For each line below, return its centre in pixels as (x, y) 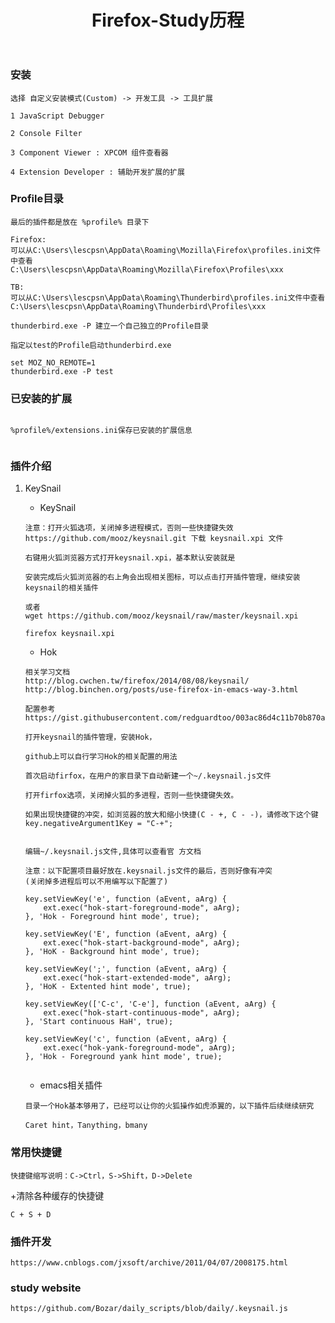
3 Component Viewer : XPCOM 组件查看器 (89, 152)
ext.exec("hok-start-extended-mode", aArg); (137, 978)
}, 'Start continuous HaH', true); (99, 1022)
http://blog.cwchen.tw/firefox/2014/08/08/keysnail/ (137, 681)
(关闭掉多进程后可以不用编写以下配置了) (96, 882)
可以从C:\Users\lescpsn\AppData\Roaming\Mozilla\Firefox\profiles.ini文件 (166, 250)
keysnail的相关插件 (61, 588)
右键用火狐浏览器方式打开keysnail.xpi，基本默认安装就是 (130, 558)
